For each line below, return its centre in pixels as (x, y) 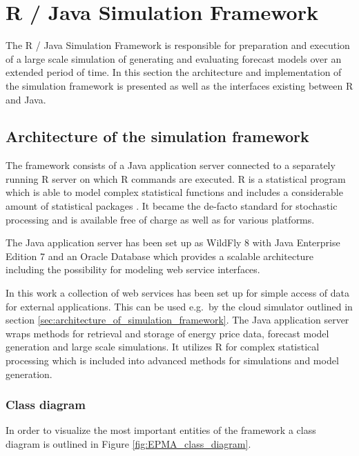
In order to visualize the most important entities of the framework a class (161, 430)
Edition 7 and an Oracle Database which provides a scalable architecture (160, 256)
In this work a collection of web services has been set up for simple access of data (178, 293)
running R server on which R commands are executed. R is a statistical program (176, 178)
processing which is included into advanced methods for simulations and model (172, 360)
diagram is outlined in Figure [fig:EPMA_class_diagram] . (128, 444)
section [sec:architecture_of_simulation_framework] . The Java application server (177, 320)
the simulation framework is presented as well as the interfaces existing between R (179, 85)
